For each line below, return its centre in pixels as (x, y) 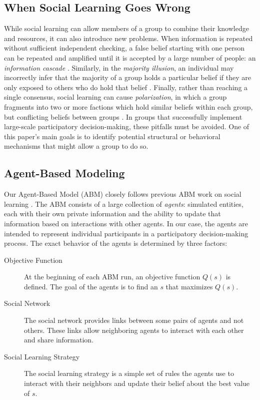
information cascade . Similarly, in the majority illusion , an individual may (119, 67)
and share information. (59, 340)
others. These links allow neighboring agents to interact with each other (134, 330)
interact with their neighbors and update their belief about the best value (137, 383)
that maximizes (189, 286)
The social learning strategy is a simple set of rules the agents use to (129, 373)
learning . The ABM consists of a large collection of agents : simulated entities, (124, 204)
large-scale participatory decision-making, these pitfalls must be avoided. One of (127, 126)
